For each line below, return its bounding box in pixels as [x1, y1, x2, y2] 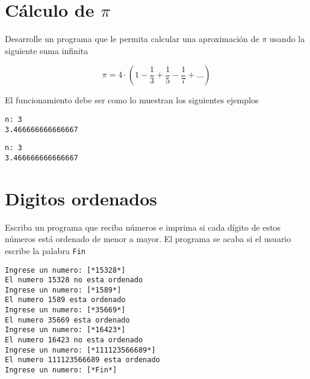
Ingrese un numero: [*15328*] [5, 265, 126, 274]
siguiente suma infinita [5, 44, 88, 56]
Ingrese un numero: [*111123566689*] [5, 345, 156, 354]
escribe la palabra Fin [5, 244, 86, 256]
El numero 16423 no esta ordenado [5, 336, 143, 345]
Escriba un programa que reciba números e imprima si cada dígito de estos [5, 220, 281, 233]
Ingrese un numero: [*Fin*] [5, 366, 117, 375]
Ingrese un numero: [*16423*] [5, 326, 126, 335]
